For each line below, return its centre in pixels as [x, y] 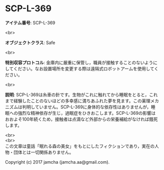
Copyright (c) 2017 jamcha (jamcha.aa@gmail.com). [58, 162]
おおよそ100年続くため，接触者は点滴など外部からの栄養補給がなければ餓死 [82, 119]
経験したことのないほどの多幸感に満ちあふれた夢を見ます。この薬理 [82, 100]
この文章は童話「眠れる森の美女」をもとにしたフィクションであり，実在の [80, 146]
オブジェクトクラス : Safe [30, 43]
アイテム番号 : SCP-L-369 [30, 23]
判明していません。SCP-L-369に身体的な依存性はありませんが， [86, 107]
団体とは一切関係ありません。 [44, 152]
